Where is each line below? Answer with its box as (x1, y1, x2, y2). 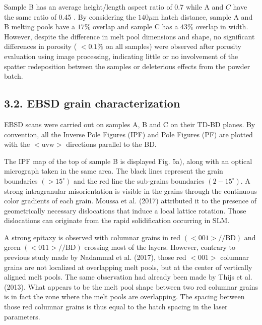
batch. (4, 71, 23, 81)
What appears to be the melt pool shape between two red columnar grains (28, 281, 258, 292)
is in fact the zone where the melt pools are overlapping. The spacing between (4, 291, 245, 302)
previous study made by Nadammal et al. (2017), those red (4, 252, 186, 262)
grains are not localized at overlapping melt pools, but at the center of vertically (4, 261, 252, 272)
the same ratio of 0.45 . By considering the (4, 11, 136, 22)
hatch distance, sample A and (161, 11, 253, 22)
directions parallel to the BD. (66, 139, 157, 149)
